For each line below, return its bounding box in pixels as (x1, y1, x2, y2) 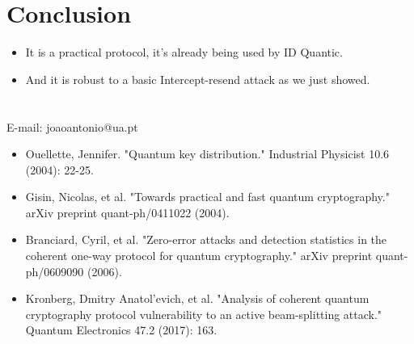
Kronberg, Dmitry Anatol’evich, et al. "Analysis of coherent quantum (25, 290, 370, 307)
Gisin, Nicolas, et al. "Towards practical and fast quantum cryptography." (25, 188, 390, 205)
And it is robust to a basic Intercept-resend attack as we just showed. (25, 70, 370, 87)
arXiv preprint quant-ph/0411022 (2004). (25, 203, 230, 220)
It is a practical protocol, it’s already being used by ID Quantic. (25, 44, 343, 61)
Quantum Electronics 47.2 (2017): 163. (25, 321, 218, 338)
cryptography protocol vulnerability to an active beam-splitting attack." (25, 305, 382, 322)
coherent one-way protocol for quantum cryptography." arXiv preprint (25, 247, 373, 264)
